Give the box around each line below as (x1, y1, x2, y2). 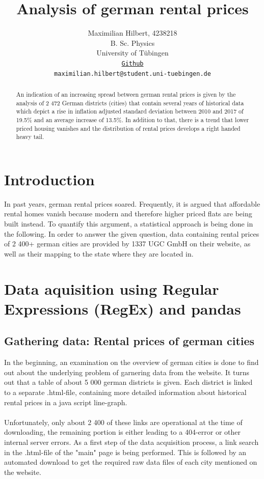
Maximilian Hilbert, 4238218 (88, 27, 177, 38)
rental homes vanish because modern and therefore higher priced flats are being (4, 208, 252, 219)
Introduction (4, 168, 95, 189)
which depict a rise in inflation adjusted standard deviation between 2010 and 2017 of (16, 107, 244, 116)
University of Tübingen (96, 47, 169, 58)
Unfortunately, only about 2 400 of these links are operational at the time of (4, 416, 243, 427)
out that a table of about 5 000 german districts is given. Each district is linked (4, 377, 253, 387)
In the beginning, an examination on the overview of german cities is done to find (4, 357, 259, 368)
